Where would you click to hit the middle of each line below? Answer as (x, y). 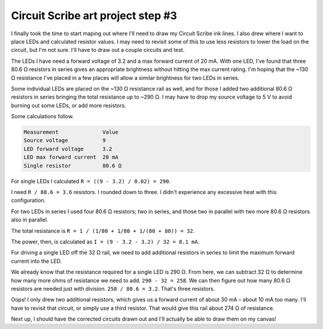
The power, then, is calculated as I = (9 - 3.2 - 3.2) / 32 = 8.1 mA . (105, 241)
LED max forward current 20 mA (71, 157)
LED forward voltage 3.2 (68, 149)
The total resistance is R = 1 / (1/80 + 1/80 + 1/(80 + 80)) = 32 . (103, 230)
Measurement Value (71, 132)
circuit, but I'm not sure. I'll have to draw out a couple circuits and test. (98, 50)
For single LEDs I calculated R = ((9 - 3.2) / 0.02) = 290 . (91, 181)
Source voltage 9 (65, 141)
